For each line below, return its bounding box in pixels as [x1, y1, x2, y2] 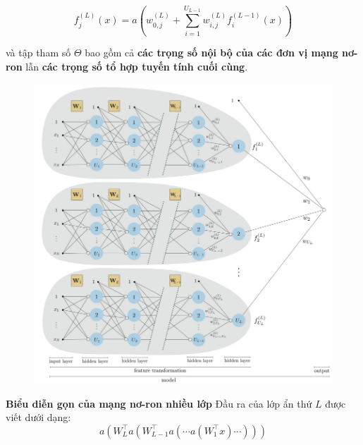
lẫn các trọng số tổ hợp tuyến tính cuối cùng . [25, 59, 248, 74]
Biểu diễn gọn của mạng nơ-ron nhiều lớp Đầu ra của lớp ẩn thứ [6, 396, 312, 410]
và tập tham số [6, 45, 71, 60]
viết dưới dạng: [6, 410, 71, 425]
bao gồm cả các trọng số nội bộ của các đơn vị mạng [85, 45, 338, 60]
